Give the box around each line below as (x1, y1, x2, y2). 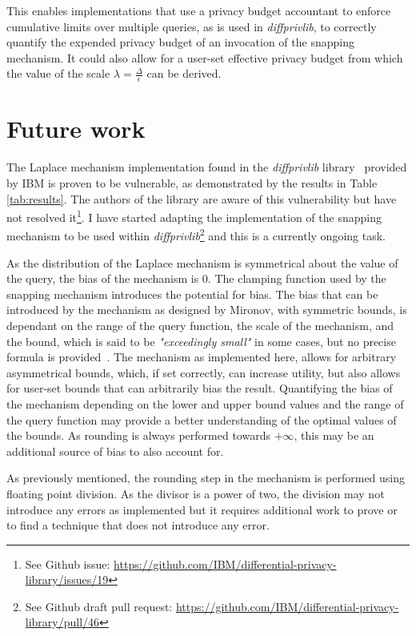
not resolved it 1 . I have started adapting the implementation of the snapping (6, 207, 382, 225)
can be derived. (146, 65, 222, 82)
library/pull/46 (25, 614, 100, 630)
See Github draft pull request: (25, 598, 173, 614)
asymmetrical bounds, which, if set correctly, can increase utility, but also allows (6, 364, 401, 380)
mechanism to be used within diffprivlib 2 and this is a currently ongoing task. (6, 225, 386, 244)
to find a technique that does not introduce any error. (6, 517, 270, 533)
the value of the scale (6, 65, 110, 82)
